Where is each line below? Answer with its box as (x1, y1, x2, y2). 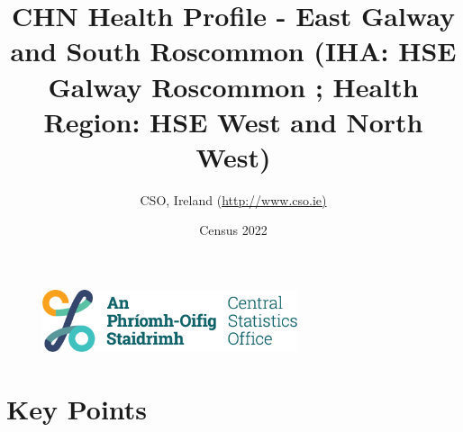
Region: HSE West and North (43, 103, 423, 139)
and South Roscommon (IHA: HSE (10, 32, 457, 69)
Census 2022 (199, 220, 268, 239)
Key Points (6, 390, 148, 427)
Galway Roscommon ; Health (48, 67, 419, 104)
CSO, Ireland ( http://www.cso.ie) (140, 190, 327, 209)
